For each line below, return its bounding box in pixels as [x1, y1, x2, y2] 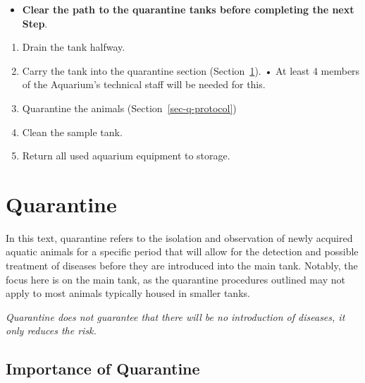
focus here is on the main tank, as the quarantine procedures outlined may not [6, 272, 345, 286]
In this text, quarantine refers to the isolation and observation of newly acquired [6, 230, 353, 245]
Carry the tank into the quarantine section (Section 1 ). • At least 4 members [22, 63, 360, 78]
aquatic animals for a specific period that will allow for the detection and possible [6, 244, 359, 259]
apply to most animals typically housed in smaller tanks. [6, 286, 250, 300]
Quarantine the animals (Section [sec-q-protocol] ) [22, 100, 237, 115]
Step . [22, 16, 48, 30]
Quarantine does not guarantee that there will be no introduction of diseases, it [6, 309, 345, 324]
